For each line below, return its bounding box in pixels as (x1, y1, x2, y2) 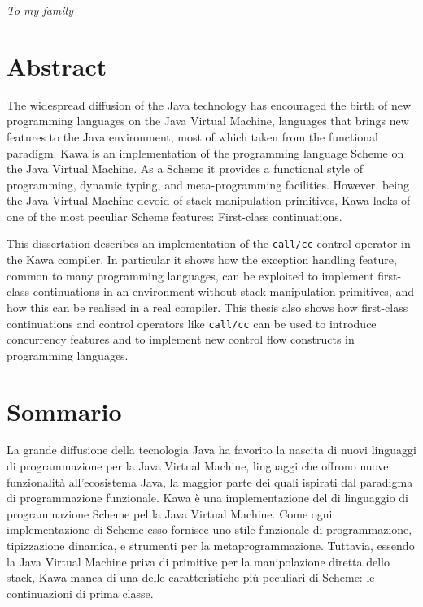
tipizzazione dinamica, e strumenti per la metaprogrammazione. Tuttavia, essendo (7, 537, 415, 554)
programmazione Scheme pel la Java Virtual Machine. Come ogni (7, 505, 333, 522)
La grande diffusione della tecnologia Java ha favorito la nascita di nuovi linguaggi (7, 441, 416, 458)
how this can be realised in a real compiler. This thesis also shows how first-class (7, 298, 408, 315)
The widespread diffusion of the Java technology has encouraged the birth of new (7, 96, 412, 113)
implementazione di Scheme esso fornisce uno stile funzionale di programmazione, (7, 521, 412, 538)
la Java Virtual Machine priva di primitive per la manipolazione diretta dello (7, 553, 390, 570)
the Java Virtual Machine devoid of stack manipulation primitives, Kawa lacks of (7, 192, 411, 209)
